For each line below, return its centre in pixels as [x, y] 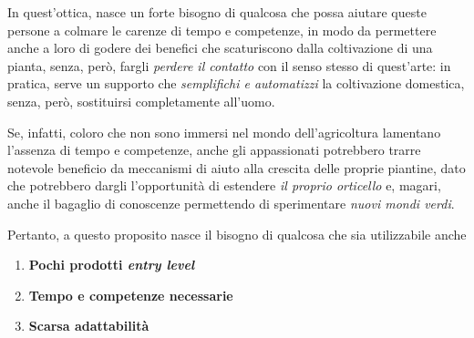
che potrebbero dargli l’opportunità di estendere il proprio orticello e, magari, [224, 185]
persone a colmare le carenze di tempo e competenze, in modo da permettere [222, 30]
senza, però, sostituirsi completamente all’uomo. [141, 101]
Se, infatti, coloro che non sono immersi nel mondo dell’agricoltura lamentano [224, 132]
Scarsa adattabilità [89, 326]
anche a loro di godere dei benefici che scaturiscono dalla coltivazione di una [220, 48]
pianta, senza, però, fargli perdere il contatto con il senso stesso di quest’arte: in [229, 65]
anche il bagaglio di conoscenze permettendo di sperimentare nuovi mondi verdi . [231, 203]
